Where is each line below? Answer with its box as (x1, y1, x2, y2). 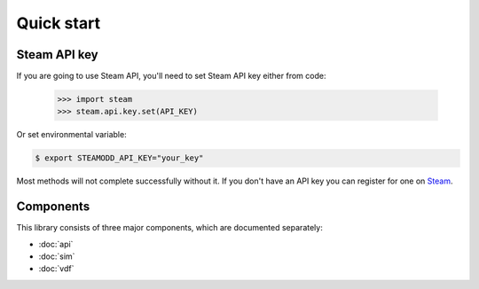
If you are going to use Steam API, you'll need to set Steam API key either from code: (16, 71, 326, 82)
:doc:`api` (38, 238, 74, 249)
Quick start (16, 13, 101, 33)
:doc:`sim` (38, 251, 75, 262)
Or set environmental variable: (16, 129, 128, 140)
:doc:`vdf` (38, 263, 75, 274)
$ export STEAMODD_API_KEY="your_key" (35, 153, 204, 163)
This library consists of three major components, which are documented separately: (16, 223, 323, 233)
